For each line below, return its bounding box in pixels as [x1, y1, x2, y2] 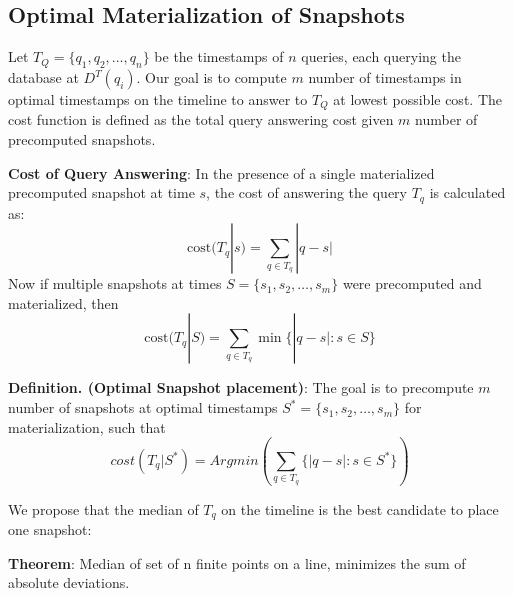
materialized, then [8, 292, 119, 313]
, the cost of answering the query [206, 182, 407, 203]
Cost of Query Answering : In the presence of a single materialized [8, 162, 435, 183]
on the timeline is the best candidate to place [221, 498, 499, 519]
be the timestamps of [154, 46, 284, 67]
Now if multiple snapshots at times [8, 273, 222, 294]
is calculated [429, 182, 506, 203]
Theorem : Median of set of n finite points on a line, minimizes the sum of [8, 552, 466, 573]
